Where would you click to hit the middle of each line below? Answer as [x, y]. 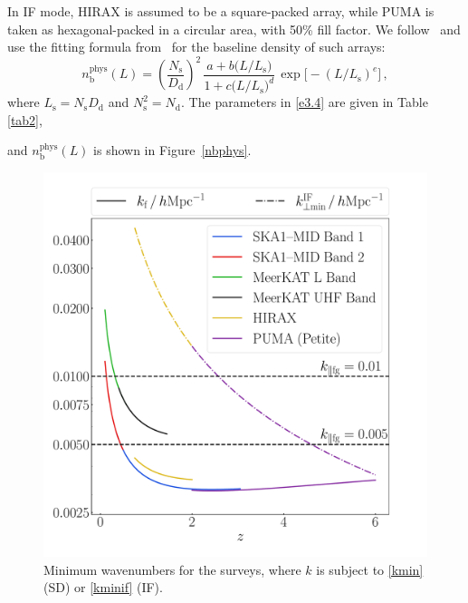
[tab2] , [25, 119]
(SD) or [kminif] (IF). [103, 587]
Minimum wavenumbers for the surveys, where [172, 569]
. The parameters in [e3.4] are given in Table [305, 102]
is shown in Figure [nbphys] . [172, 150]
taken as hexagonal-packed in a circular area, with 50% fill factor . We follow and [234, 29]
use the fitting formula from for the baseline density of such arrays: [196, 47]
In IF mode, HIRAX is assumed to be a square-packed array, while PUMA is [221, 11]
